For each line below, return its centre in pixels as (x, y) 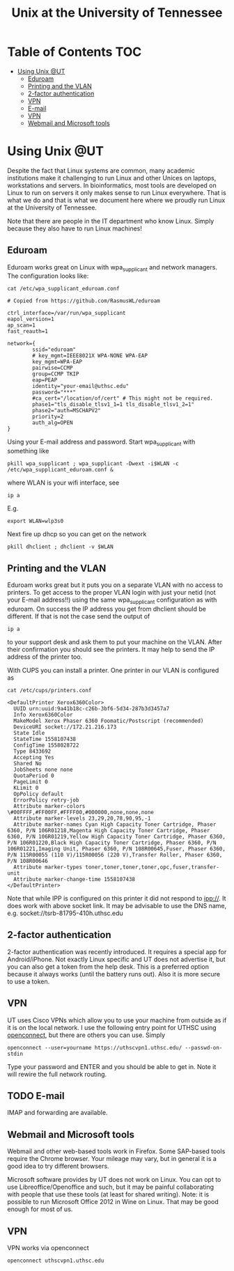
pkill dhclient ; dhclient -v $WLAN (60, 547)
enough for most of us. (40, 1209)
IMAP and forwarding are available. (57, 1113)
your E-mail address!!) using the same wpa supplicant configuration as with (112, 600)
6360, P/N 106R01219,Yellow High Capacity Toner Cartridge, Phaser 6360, (117, 836)
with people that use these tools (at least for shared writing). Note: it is (108, 1194)
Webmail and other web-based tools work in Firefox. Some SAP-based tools (116, 1151)
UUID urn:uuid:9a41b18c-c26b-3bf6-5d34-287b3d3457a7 (92, 708)
